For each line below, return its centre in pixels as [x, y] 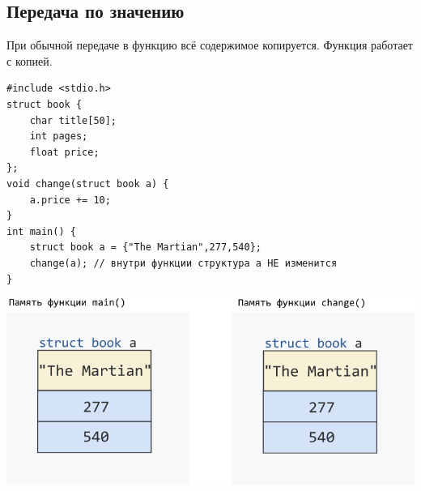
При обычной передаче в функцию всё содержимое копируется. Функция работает [210, 45]
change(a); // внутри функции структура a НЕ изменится [183, 263]
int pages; [59, 137]
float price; [64, 152]
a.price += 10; [70, 200]
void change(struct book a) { [88, 184]
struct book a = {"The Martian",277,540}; [145, 248]
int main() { [41, 231]
